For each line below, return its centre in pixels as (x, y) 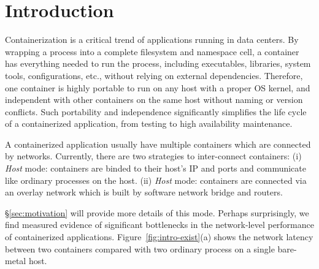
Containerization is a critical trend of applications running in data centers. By (152, 40)
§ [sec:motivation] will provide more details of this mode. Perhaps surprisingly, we (157, 212)
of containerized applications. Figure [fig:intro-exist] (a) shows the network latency (159, 237)
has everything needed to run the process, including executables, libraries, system (158, 63)
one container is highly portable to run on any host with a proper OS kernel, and (158, 87)
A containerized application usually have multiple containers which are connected (158, 144)
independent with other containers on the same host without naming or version (154, 100)
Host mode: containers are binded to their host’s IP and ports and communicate (156, 168)
